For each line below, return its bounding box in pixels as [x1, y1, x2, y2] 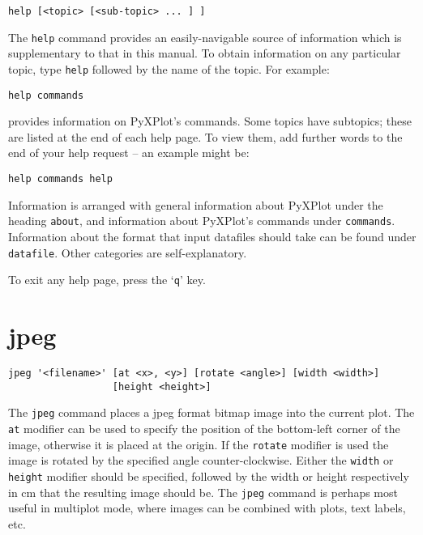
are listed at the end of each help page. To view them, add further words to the [8, 128, 403, 145]
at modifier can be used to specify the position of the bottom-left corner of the [8, 419, 400, 436]
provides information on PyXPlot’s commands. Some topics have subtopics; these [8, 113, 412, 130]
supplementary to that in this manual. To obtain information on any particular [8, 45, 401, 62]
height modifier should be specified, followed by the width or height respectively [8, 467, 409, 484]
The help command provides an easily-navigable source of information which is [8, 28, 402, 45]
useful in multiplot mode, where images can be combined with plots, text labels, [8, 499, 406, 516]
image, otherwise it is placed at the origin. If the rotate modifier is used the [8, 435, 389, 452]
